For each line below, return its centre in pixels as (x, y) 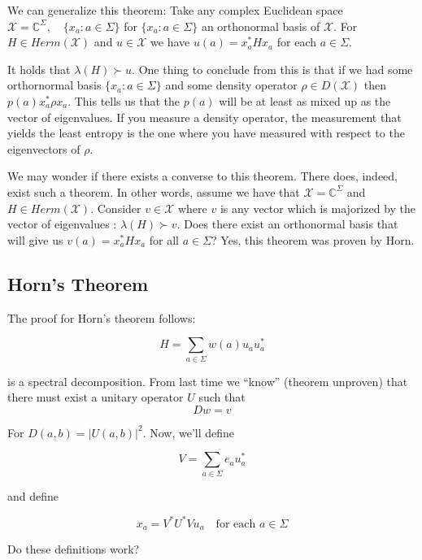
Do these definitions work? (74, 549)
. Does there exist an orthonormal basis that (287, 224)
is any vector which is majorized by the (318, 208)
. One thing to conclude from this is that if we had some (272, 69)
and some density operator (231, 85)
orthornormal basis (54, 85)
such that (222, 397)
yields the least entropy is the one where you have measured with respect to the (206, 133)
